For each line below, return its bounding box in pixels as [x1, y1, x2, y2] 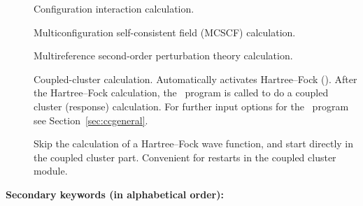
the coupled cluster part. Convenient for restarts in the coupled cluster [34, 149, 336, 164]
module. [34, 163, 68, 178]
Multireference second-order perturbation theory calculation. [34, 48, 293, 63]
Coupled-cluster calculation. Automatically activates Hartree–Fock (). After [34, 71, 357, 86]
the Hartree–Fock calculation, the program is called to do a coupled [34, 85, 329, 100]
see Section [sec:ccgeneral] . [34, 112, 148, 127]
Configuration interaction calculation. [34, 1, 194, 15]
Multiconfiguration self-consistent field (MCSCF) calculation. [34, 24, 296, 39]
